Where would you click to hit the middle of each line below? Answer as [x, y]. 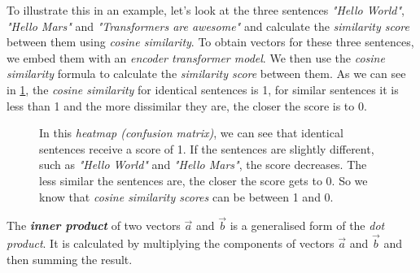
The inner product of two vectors [94, 225]
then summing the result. [70, 259]
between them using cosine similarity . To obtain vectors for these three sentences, [210, 42]
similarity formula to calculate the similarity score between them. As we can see [206, 74]
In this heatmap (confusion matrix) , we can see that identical [191, 133]
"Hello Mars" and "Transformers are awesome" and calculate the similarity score [208, 26]
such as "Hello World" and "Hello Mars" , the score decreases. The [203, 165]
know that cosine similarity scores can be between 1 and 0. [186, 196]
